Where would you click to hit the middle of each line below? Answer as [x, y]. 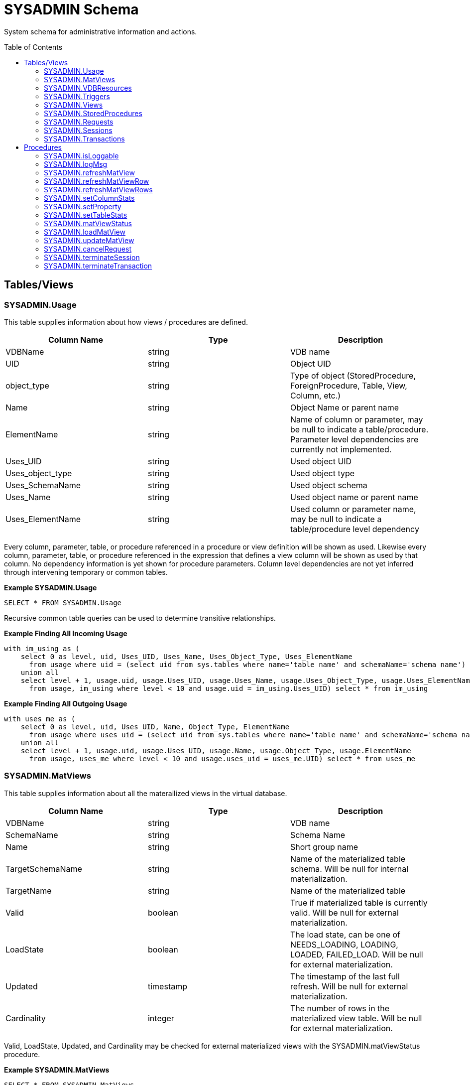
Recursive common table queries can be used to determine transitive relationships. [140, 618]
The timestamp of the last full [345, 976]
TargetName [29, 890]
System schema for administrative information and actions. [101, 31]
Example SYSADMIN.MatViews [57, 1070]
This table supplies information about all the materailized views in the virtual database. [146, 793]
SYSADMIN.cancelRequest [88, 249]
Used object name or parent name [354, 497]
